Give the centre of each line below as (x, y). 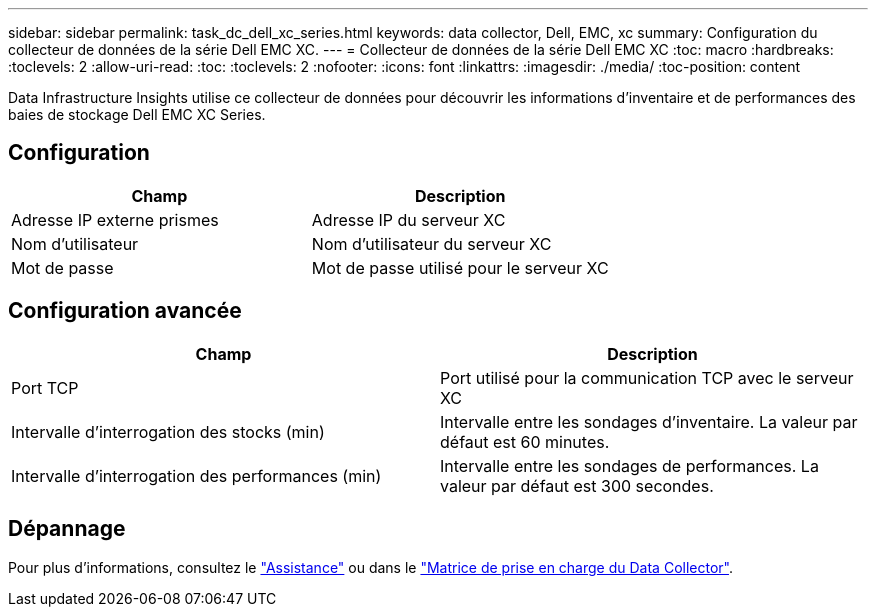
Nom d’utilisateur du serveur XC (431, 243)
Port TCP (45, 387)
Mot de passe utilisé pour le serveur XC (460, 267)
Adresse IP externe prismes (115, 219)
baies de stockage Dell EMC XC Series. (137, 114)
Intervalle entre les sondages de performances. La (629, 465)
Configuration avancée (125, 311)
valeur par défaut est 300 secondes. (577, 485)
